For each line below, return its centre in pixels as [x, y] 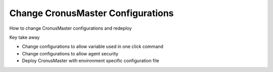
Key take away [25, 37]
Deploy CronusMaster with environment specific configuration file [90, 61]
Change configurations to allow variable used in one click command [93, 47]
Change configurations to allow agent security [70, 53]
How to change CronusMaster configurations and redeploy [71, 28]
